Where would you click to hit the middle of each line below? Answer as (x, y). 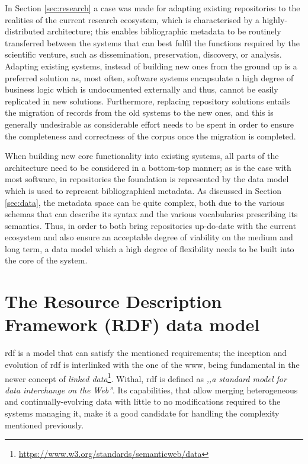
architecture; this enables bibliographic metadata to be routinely (164, 31)
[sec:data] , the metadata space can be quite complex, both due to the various (145, 202)
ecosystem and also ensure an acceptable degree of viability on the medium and (149, 237)
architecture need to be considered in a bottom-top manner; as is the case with (148, 167)
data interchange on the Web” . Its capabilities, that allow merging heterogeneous (151, 390)
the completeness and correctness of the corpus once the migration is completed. (150, 136)
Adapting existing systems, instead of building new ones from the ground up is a (151, 66)
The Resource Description (113, 301)
